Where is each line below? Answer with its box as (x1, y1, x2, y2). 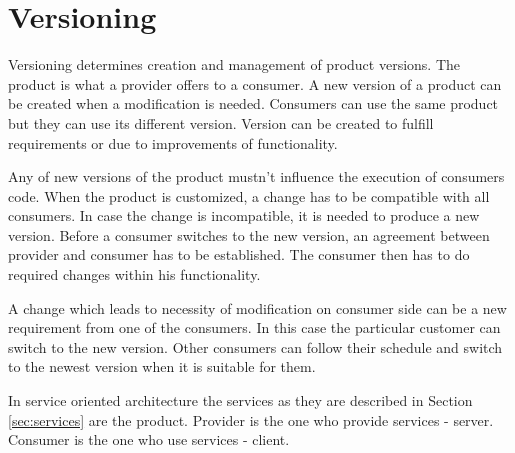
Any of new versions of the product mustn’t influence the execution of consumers (8, 166, 505, 187)
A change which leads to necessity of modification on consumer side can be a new (8, 297, 507, 318)
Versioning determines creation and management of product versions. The (8, 54, 461, 75)
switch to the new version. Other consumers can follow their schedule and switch (8, 336, 503, 357)
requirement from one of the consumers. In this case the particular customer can (8, 317, 501, 338)
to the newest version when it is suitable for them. (8, 356, 316, 377)
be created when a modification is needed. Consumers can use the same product (8, 93, 499, 114)
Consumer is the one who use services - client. (8, 429, 290, 450)
